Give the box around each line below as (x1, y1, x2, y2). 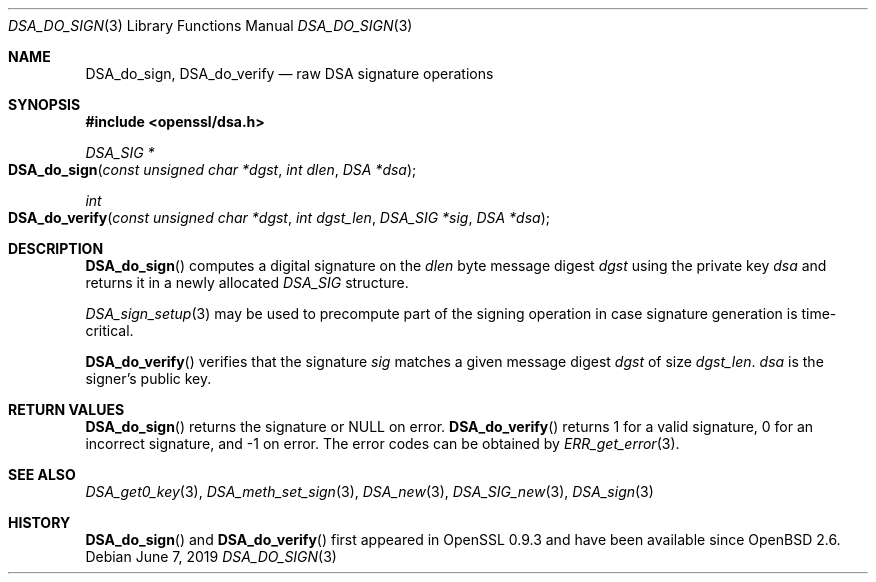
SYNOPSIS (8, 96, 81, 113)
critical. (85, 322, 134, 339)
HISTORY (8, 514, 71, 531)
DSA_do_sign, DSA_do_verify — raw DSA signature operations (85, 65, 494, 82)
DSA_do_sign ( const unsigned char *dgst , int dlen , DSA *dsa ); (8, 161, 417, 178)
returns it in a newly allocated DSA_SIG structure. (85, 274, 409, 291)
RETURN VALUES (8, 401, 125, 418)
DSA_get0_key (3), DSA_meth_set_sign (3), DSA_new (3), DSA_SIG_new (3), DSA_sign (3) (85, 483, 654, 500)
